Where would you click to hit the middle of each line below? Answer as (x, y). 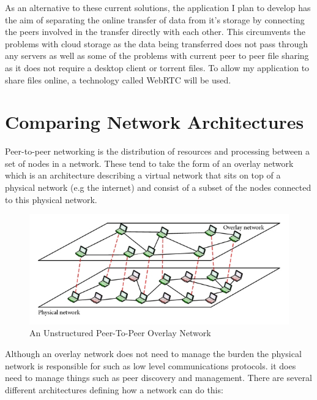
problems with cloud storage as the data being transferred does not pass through (157, 43)
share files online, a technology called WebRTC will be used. (118, 79)
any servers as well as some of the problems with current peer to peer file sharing (157, 56)
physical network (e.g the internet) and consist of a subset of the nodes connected (158, 187)
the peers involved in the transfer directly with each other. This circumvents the (155, 32)
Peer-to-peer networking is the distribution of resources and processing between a (157, 151)
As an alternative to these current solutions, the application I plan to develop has (158, 7)
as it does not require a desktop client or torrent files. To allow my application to (157, 67)
